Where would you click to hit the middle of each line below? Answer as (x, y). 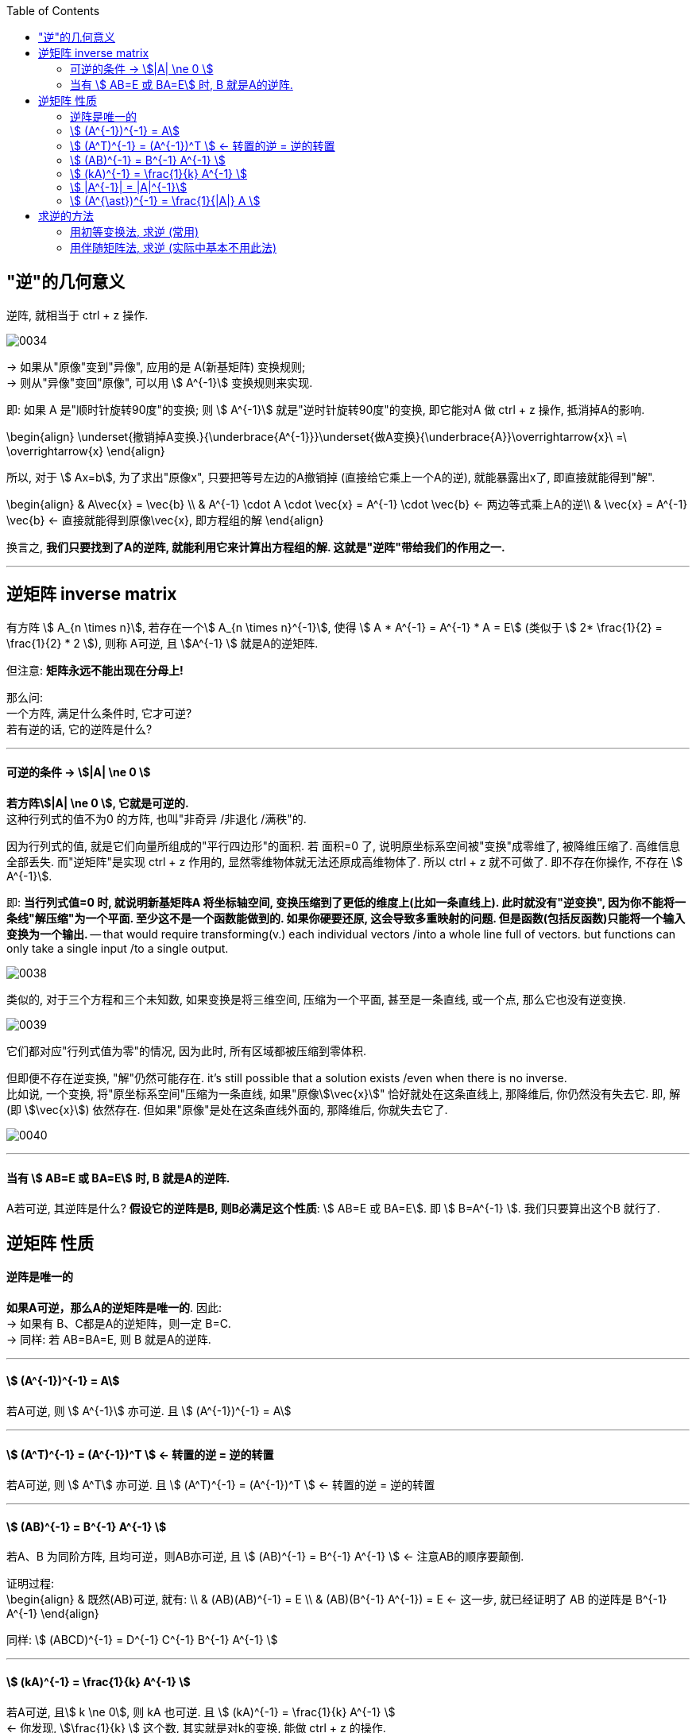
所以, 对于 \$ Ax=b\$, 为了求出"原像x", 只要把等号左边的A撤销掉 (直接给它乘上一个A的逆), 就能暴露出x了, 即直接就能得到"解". (331, 477)
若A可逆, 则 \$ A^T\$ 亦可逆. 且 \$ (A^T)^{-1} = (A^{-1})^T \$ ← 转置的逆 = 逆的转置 (221, 1485)
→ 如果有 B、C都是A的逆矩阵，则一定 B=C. (119, 1323)
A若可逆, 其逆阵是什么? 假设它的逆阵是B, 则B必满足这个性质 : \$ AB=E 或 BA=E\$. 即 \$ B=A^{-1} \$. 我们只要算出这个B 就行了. (333, 1209)
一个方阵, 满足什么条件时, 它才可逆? (99, 713)
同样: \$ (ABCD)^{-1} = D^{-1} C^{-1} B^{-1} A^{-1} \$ (142, 1640)
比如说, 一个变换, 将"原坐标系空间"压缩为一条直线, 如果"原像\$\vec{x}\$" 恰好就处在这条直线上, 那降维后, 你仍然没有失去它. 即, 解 (344, 1093)
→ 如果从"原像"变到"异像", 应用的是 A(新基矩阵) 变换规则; (156, 366)
